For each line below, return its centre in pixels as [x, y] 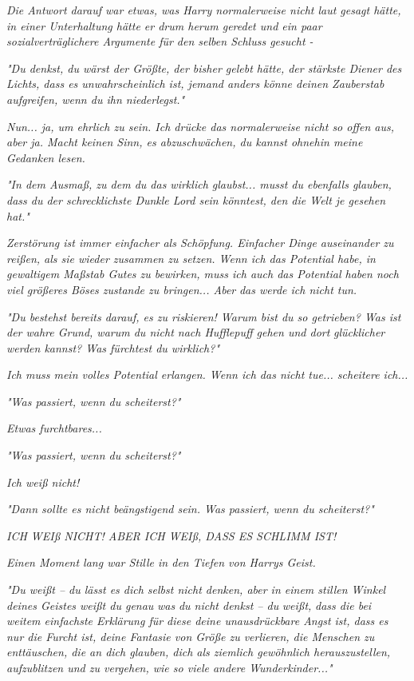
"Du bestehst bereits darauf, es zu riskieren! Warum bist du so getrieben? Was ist [204, 316]
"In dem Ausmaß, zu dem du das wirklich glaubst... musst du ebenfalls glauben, [199, 184]
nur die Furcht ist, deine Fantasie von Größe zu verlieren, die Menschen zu [191, 636]
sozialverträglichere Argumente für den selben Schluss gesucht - [160, 41]
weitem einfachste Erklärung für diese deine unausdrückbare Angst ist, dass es [197, 621]
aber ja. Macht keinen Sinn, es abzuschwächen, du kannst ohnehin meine [185, 142]
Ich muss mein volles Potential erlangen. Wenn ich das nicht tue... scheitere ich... [207, 374]
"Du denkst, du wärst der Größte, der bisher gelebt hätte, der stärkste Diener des [204, 68]
